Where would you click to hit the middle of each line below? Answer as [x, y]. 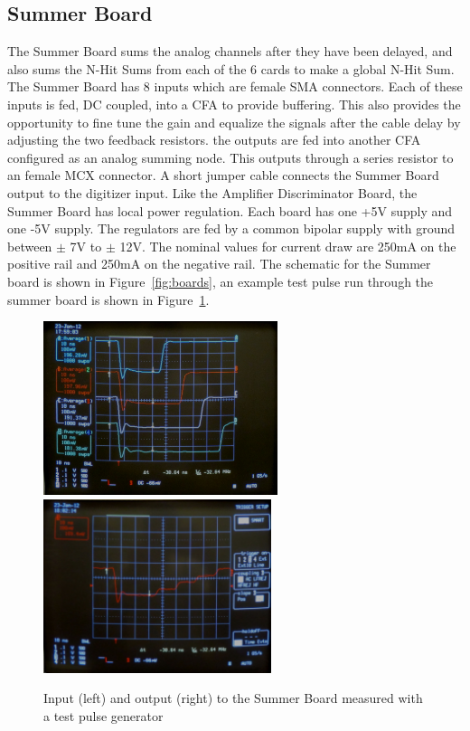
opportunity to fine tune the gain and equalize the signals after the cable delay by [234, 122]
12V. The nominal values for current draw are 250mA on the [288, 246]
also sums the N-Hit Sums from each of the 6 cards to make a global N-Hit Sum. [231, 68]
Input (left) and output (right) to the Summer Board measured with [233, 698]
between [30, 246]
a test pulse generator [103, 715]
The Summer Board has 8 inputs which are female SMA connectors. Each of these [235, 86]
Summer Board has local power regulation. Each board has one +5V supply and [230, 210]
